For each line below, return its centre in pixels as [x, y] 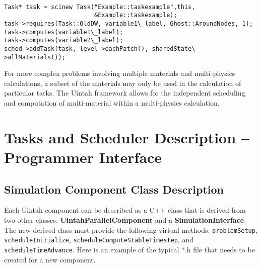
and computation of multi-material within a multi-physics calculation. [112, 103]
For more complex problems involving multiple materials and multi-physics [120, 73]
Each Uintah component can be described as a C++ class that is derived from [125, 210]
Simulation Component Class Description [114, 189]
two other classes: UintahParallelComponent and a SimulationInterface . [125, 219]
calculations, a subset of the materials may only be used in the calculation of [123, 83]
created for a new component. [50, 259]
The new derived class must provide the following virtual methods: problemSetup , [131, 230]
